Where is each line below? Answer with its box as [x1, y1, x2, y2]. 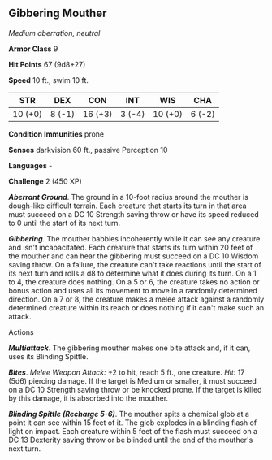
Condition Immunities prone [8, 129, 105, 139]
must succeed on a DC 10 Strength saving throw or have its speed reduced [8, 209, 260, 219]
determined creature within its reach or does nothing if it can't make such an [8, 302, 265, 312]
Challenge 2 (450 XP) [8, 176, 83, 186]
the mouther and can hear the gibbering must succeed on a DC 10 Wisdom [8, 251, 259, 261]
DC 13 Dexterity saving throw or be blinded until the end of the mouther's [8, 435, 253, 445]
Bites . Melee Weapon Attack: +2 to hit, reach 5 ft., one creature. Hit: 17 [8, 367, 245, 377]
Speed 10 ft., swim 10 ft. [8, 75, 89, 85]
